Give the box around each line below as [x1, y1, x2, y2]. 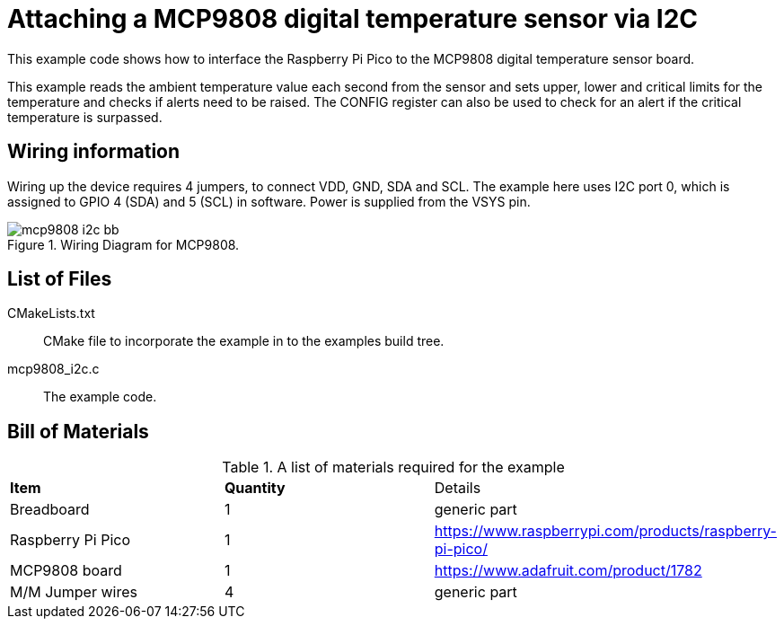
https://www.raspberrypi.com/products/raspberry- [434, 522, 777, 541]
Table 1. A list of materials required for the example [222, 458, 565, 477]
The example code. [43, 389, 157, 405]
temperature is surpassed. [7, 109, 163, 125]
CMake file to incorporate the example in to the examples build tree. [43, 333, 445, 349]
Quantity [224, 479, 286, 498]
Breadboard [10, 500, 90, 519]
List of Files [7, 268, 112, 291]
